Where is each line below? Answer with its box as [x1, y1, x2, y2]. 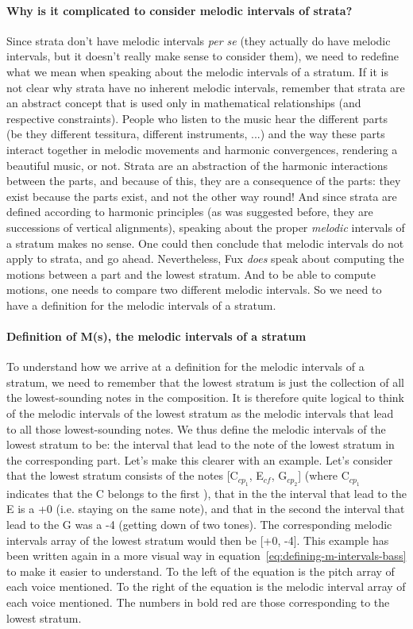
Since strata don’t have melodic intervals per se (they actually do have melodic [6, 32, 391, 48]
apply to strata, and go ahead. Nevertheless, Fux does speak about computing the [6, 250, 404, 267]
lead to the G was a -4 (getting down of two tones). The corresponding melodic [6, 516, 392, 533]
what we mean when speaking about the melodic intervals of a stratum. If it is [6, 63, 389, 79]
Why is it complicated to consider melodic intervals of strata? [6, 2, 353, 18]
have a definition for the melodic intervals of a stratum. [6, 296, 276, 313]
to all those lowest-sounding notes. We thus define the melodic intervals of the [6, 420, 386, 437]
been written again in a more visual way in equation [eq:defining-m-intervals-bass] [6, 547, 407, 564]
